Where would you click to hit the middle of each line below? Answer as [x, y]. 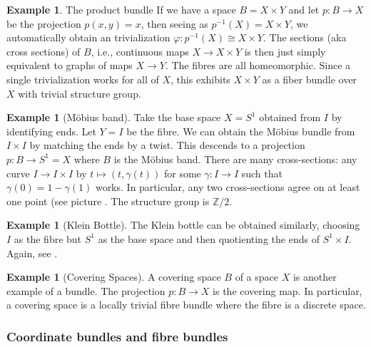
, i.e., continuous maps [140, 51]
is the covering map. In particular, [288, 290]
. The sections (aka [305, 37]
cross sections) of [44, 51]
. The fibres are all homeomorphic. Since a [258, 65]
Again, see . [32, 253]
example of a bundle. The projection [86, 290]
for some [183, 173]
